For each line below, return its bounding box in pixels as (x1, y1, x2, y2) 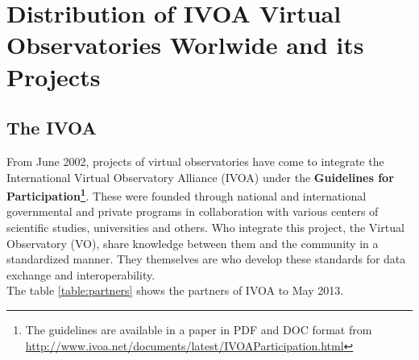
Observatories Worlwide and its (6, 28, 364, 61)
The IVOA (6, 115, 97, 140)
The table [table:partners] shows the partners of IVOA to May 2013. (6, 282, 344, 299)
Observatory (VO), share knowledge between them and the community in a (6, 234, 379, 251)
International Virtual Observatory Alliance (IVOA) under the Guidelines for (6, 168, 394, 185)
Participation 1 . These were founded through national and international (6, 185, 367, 204)
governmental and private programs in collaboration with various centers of (6, 203, 379, 220)
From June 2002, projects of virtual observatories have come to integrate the (6, 152, 384, 169)
